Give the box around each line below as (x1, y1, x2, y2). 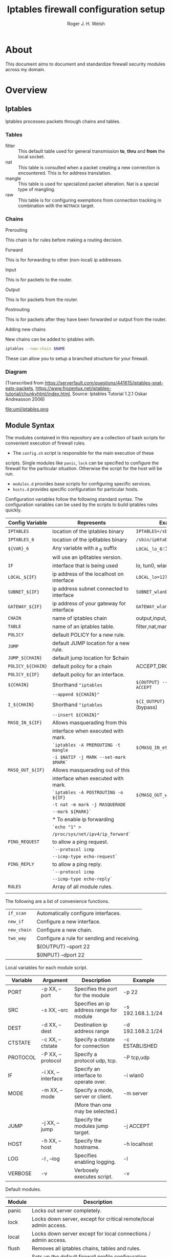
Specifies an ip (74, 1000, 110, 1007)
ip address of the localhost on (52, 571, 124, 578)
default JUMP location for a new (52, 640, 130, 647)
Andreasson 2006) (5, 396, 45, 402)
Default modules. (5, 1186, 41, 1192)
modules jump (74, 1123, 109, 1130)
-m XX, (40, 1087, 59, 1094)
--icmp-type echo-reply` (52, 876, 113, 882)
